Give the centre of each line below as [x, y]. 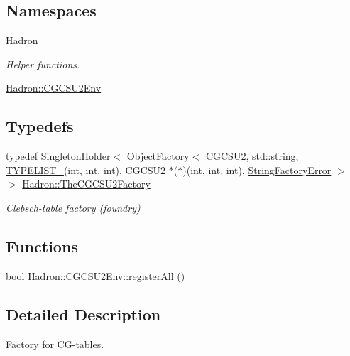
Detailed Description [83, 314]
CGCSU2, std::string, [252, 156]
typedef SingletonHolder [58, 156]
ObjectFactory [158, 156]
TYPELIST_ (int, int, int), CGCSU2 [86, 169]
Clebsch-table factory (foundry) [73, 207]
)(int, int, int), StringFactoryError [257, 169]
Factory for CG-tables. [55, 344]
